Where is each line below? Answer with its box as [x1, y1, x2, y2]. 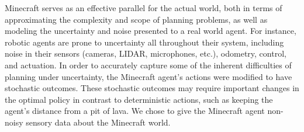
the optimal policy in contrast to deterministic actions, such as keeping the [5, 93, 273, 105]
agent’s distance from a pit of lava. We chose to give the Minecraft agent [5, 105, 265, 117]
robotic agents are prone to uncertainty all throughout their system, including [5, 36, 284, 48]
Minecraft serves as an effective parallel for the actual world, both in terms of [5, 2, 282, 13]
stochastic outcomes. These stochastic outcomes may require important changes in [5, 82, 299, 94]
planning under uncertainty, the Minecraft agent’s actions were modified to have [5, 70, 292, 82]
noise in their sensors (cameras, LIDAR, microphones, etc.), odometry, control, [5, 47, 286, 60]
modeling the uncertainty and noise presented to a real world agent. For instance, [5, 25, 296, 37]
